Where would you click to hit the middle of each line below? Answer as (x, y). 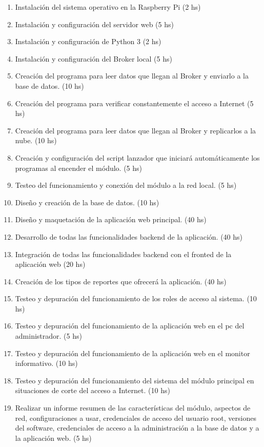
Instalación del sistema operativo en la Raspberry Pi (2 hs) (108, 7)
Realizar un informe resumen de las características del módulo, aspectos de (133, 408)
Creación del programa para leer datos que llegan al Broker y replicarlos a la (136, 130)
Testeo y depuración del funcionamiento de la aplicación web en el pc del (130, 326)
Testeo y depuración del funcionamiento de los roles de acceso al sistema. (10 (136, 298)
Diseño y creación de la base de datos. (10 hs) (87, 202)
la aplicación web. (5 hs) (53, 438)
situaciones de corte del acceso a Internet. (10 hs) (93, 390)
